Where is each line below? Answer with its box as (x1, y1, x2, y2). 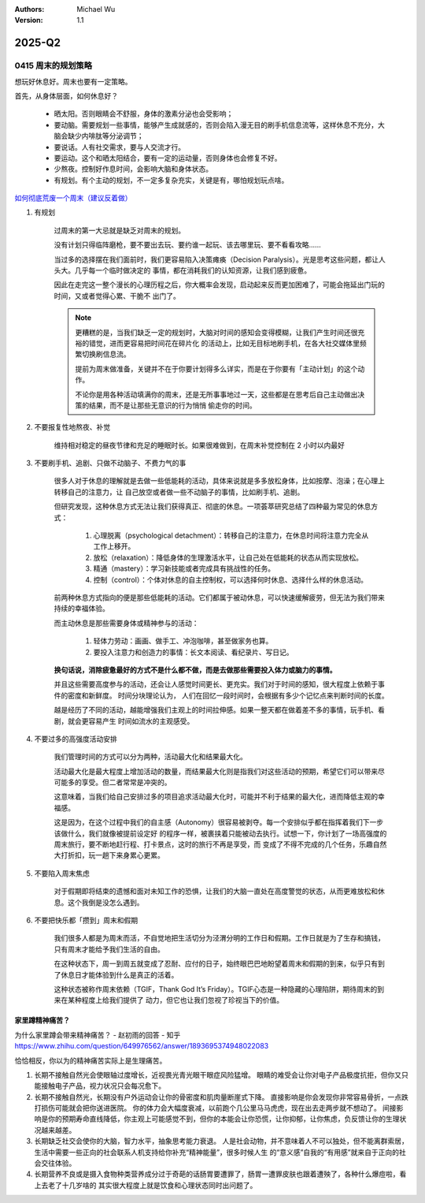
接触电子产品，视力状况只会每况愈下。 (40, 1081, 165, 1091)
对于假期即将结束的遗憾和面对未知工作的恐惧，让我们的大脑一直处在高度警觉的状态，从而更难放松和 (54, 887, 378, 896)
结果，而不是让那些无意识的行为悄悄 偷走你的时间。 (88, 400, 257, 410)
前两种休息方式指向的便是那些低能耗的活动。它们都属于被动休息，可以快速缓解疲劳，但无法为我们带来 (54, 593, 385, 602)
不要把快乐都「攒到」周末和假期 (34, 915, 138, 925)
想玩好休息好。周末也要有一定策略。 (14, 76, 132, 86)
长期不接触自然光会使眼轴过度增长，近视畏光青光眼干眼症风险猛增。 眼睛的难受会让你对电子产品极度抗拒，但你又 (34, 1070, 401, 1079)
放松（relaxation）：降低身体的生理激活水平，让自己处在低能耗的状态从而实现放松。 (93, 553, 364, 562)
